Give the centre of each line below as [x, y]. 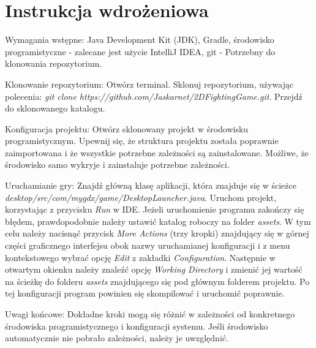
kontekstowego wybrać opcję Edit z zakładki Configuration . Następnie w [140, 257]
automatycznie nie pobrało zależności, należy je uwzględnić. [117, 338]
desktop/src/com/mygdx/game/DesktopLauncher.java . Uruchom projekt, [141, 197]
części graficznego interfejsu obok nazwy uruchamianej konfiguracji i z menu [148, 245]
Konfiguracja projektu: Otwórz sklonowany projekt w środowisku [127, 128]
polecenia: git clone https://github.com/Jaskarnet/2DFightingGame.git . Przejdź [154, 96]
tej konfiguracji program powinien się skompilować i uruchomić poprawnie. [145, 293]
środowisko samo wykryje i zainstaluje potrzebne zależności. [117, 165]
